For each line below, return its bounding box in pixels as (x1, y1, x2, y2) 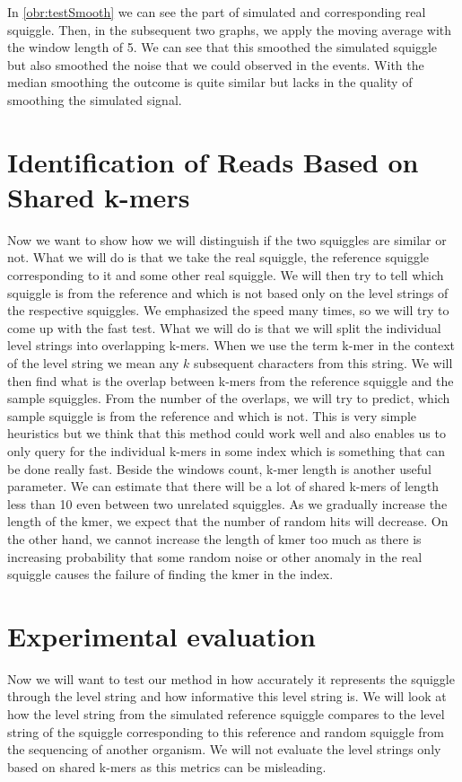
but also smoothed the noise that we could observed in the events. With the (7, 55, 424, 74)
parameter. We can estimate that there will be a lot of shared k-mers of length (7, 477, 440, 496)
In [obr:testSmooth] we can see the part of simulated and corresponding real (7, 3, 426, 21)
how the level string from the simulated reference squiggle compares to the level (7, 705, 445, 724)
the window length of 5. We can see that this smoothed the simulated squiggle (7, 38, 438, 57)
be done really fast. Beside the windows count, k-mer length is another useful (7, 459, 431, 478)
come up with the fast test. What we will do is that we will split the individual (7, 318, 441, 337)
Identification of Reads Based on (7, 143, 419, 180)
